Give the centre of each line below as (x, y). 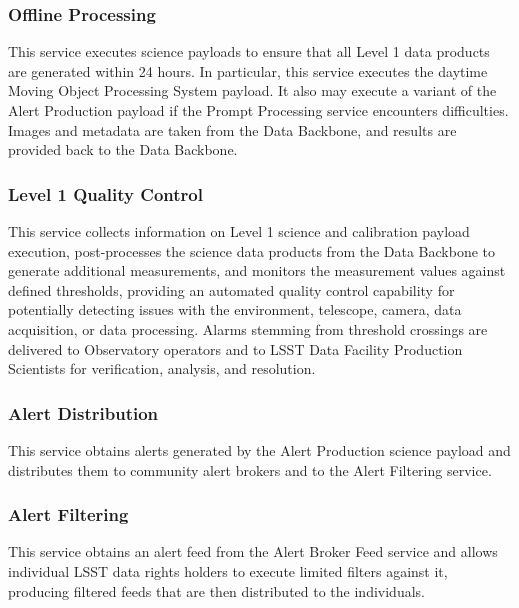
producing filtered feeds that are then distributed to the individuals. (216, 590)
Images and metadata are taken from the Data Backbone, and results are (232, 129)
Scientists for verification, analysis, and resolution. (162, 368)
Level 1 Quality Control (105, 193)
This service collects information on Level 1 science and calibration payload (239, 231)
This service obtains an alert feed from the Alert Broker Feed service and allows (253, 551)
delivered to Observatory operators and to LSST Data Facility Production (235, 348)
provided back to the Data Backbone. (123, 149)
